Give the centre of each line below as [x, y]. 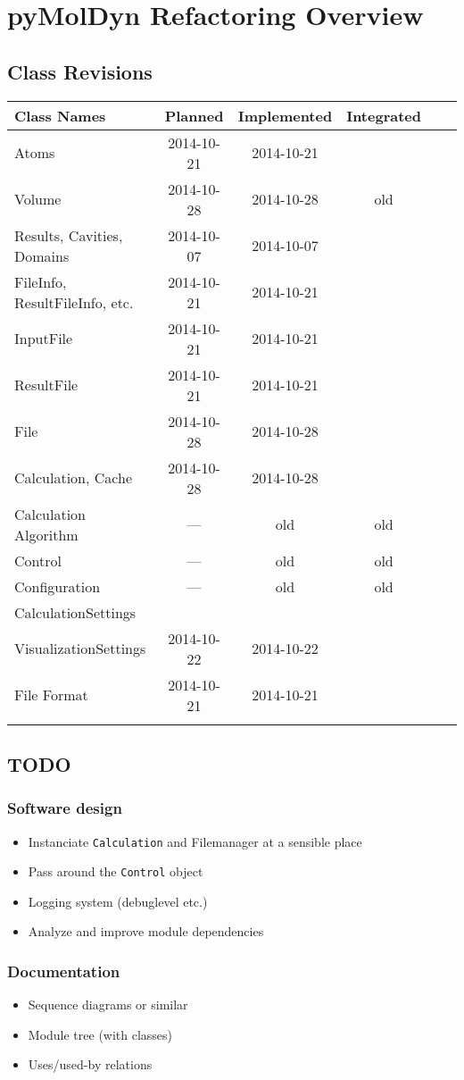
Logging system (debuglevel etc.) [118, 901]
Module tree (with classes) [100, 1034]
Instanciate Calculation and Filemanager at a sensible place [195, 841]
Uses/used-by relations [90, 1064]
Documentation [64, 971]
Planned [194, 115]
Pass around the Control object [116, 871]
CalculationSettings [75, 612]
